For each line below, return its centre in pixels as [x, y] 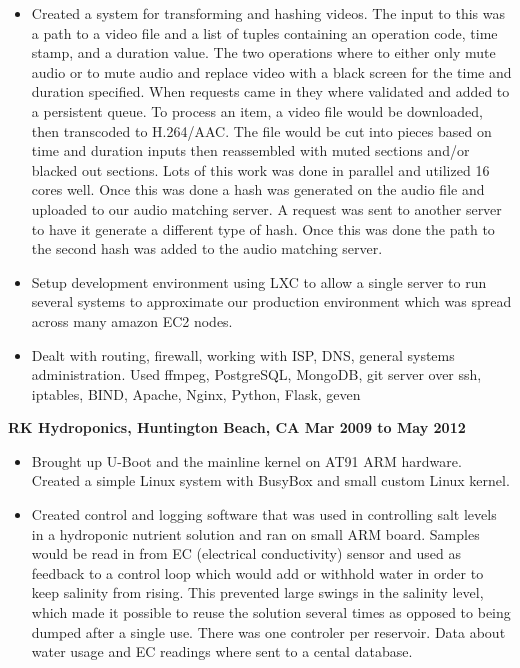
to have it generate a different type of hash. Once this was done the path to [263, 228]
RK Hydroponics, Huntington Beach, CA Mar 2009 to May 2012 [237, 427]
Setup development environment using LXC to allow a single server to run [259, 281]
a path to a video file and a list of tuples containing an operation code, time [264, 32]
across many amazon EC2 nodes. [132, 320]
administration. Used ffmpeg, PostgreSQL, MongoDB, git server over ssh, [256, 374]
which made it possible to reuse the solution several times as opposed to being [271, 612]
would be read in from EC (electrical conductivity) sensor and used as [246, 553]
